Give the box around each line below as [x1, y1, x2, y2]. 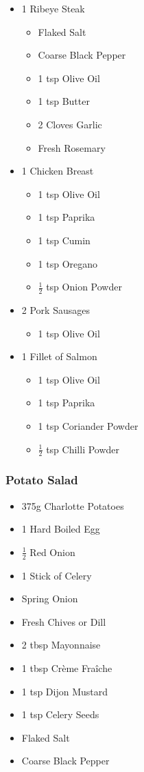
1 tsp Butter [38, 94, 90, 108]
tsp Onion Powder [46, 279, 122, 294]
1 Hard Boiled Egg [21, 522, 100, 536]
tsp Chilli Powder [46, 442, 120, 456]
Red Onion [29, 544, 75, 559]
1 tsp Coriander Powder [38, 418, 139, 433]
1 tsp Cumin [38, 232, 91, 247]
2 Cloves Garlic [38, 117, 102, 131]
